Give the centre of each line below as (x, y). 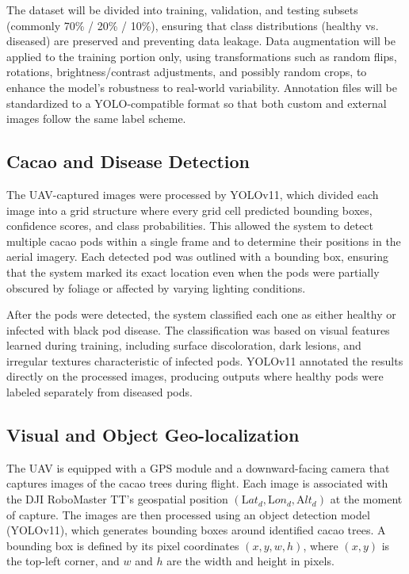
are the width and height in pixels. (250, 561)
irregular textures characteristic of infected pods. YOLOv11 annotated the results (205, 360)
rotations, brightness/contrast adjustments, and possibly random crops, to (187, 72)
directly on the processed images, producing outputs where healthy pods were (195, 376)
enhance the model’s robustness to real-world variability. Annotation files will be (202, 87)
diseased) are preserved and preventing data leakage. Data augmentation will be (201, 41)
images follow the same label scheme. (96, 119)
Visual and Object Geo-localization (153, 435)
